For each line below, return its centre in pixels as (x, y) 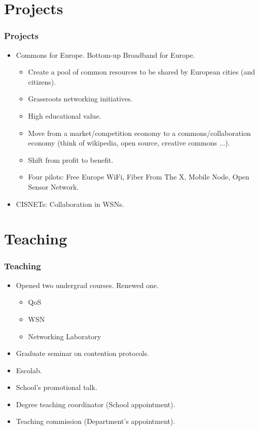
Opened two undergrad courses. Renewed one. (87, 285)
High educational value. (65, 115)
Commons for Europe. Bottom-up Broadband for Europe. (105, 55)
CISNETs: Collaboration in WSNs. (70, 204)
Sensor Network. (53, 186)
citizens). (42, 81)
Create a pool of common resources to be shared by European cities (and (142, 72)
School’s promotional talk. (57, 387)
